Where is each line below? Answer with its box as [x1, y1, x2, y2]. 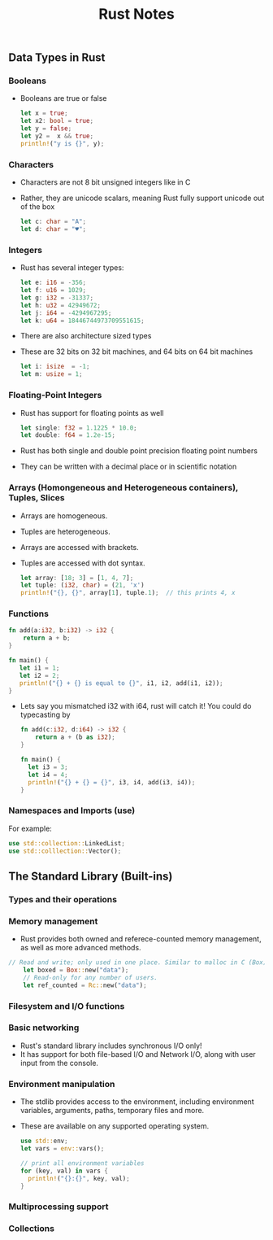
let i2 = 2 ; [19, 671, 60, 679]
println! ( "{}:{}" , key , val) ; [28, 1174, 130, 1182]
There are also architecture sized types [19, 331, 152, 341]
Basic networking [8, 1022, 80, 1033]
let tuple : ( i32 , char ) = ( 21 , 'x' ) [19, 581, 145, 590]
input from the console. [19, 1058, 99, 1068]
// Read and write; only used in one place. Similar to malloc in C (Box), [8, 958, 271, 967]
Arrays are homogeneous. [19, 510, 108, 521]
